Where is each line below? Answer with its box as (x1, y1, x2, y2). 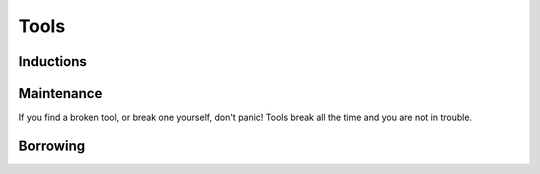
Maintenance (18, 85, 103, 102)
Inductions (18, 53, 87, 70)
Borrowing (18, 137, 85, 154)
